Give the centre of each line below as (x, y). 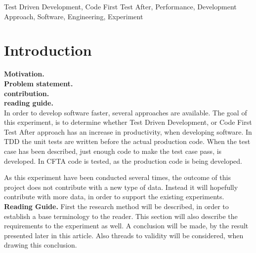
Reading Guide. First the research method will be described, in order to (116, 206)
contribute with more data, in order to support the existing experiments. (114, 197)
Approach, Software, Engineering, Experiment (74, 16)
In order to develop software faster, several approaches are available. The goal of (126, 112)
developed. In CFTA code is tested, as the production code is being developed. (123, 161)
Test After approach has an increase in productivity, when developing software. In (128, 131)
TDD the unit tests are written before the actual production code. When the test (127, 141)
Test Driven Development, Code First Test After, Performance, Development (120, 6)
